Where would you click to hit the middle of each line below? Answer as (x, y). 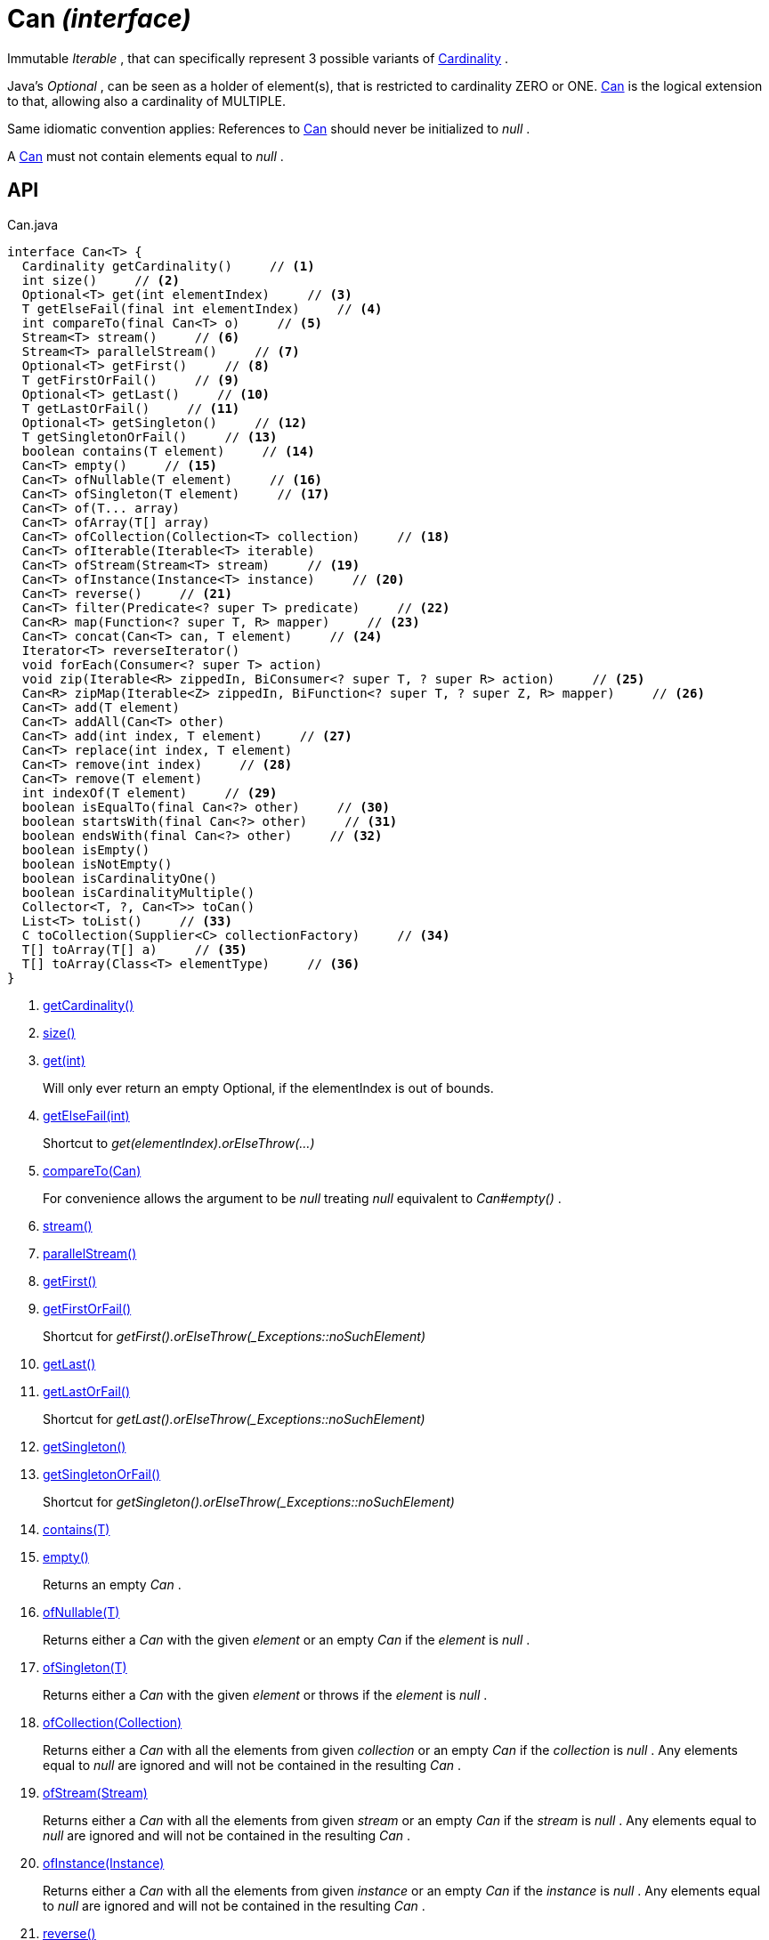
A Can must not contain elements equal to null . (146, 156)
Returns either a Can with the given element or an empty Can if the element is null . (287, 1639)
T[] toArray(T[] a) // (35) (134, 949)
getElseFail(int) (86, 1115)
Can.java (33, 224)
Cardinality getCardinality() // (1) (168, 266)
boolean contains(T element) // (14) (168, 451)
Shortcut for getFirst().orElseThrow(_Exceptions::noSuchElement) (235, 1336)
